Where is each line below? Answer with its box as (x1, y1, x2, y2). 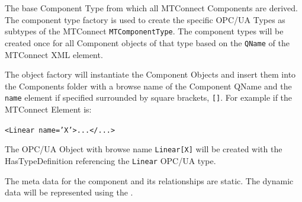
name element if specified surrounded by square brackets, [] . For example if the (5, 91, 293, 104)
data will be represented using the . (5, 186, 133, 198)
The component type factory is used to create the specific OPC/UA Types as (5, 13, 285, 25)
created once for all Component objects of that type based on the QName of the (5, 36, 290, 49)
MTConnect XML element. (5, 48, 103, 60)
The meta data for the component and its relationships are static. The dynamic (5, 174, 294, 187)
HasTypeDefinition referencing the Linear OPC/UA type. (5, 154, 216, 166)
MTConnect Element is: (5, 102, 92, 115)
